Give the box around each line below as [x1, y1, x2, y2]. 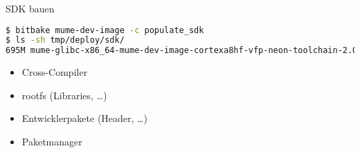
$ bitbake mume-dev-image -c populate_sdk [6, 25, 204, 35]
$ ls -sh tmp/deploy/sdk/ [6, 35, 125, 45]
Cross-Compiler [21, 65, 88, 79]
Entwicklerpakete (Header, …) [21, 111, 147, 125]
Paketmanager [21, 134, 82, 148]
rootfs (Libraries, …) [21, 88, 107, 102]
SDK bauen [6, 1, 55, 15]
